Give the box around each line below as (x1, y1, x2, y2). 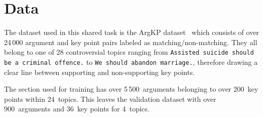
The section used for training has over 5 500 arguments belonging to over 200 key (4, 84, 258, 94)
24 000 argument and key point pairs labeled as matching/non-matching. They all (4, 36, 257, 47)
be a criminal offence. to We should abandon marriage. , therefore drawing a (4, 56, 258, 67)
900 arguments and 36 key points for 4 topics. (4, 103, 149, 114)
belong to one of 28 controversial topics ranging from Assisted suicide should (4, 47, 254, 57)
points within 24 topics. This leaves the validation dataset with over (4, 93, 216, 104)
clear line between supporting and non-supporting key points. (4, 66, 195, 77)
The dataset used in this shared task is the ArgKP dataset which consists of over (4, 27, 259, 37)
